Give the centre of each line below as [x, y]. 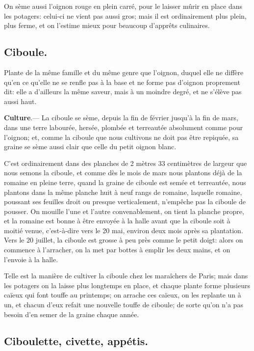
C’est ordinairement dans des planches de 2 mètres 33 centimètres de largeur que [126, 163]
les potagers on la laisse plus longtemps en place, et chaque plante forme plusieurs [127, 285]
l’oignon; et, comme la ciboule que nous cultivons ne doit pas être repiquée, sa [121, 137]
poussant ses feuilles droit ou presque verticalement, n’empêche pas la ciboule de [125, 202]
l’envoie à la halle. [31, 259]
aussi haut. [20, 101]
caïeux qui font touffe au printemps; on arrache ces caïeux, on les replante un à [123, 295]
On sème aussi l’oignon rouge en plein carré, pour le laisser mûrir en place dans [123, 6]
